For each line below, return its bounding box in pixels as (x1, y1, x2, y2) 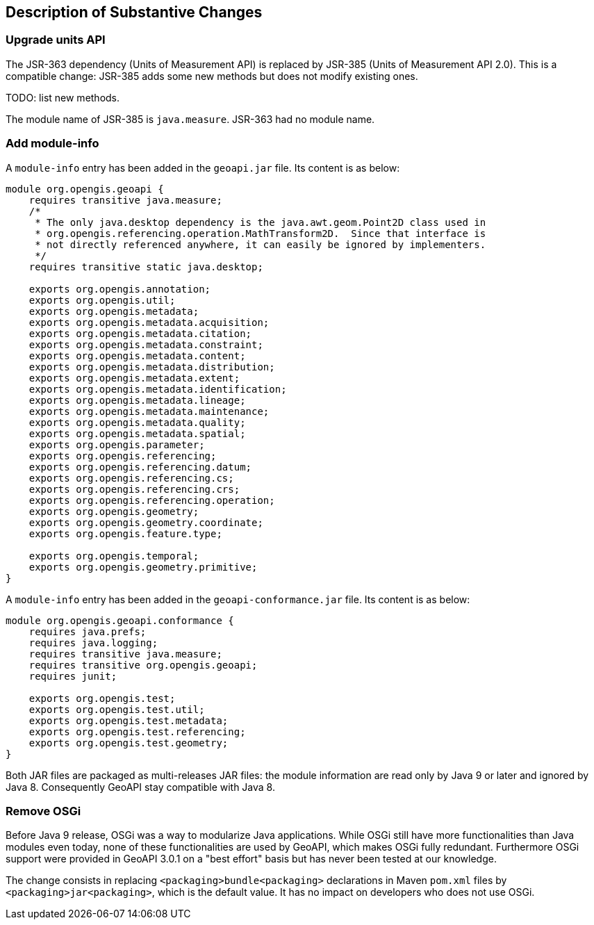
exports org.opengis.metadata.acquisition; (28, 316, 270, 328)
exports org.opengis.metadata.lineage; (28, 394, 246, 406)
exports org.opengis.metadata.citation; (28, 327, 252, 339)
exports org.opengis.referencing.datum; (28, 461, 252, 473)
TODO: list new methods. (6, 91, 120, 104)
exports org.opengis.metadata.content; (28, 350, 246, 361)
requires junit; (28, 670, 117, 682)
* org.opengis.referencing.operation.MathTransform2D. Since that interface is (35, 227, 486, 239)
